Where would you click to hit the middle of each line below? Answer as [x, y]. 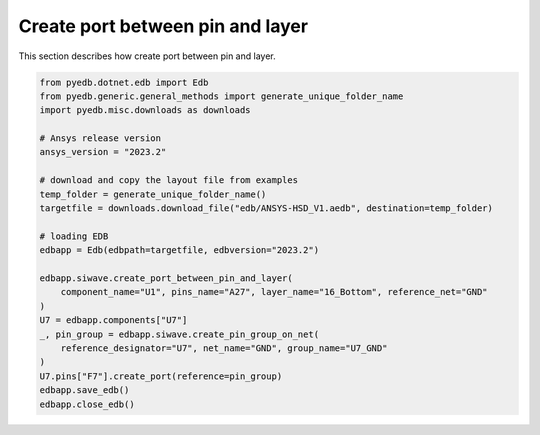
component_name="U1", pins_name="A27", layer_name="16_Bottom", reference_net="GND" [274, 292]
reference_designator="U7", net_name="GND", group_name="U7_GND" [224, 348]
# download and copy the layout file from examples [169, 180]
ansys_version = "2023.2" [103, 152]
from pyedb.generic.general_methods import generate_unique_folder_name [221, 96]
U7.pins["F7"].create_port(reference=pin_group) [161, 376]
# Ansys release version [100, 138]
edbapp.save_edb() [84, 390]
